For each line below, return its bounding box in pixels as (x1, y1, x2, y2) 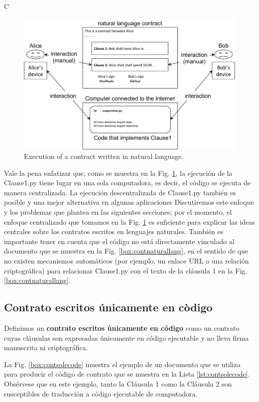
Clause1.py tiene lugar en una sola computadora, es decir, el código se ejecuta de (4, 177, 251, 188)
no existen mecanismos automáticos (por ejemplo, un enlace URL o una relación (4, 256, 249, 266)
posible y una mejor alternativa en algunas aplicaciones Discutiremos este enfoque (4, 197, 254, 207)
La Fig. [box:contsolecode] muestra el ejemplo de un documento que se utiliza (4, 359, 241, 369)
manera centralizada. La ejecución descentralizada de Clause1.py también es (4, 187, 236, 197)
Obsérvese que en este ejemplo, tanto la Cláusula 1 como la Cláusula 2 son (4, 379, 232, 389)
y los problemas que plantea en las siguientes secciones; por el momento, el (4, 207, 232, 217)
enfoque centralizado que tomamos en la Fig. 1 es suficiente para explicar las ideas (4, 216, 255, 227)
